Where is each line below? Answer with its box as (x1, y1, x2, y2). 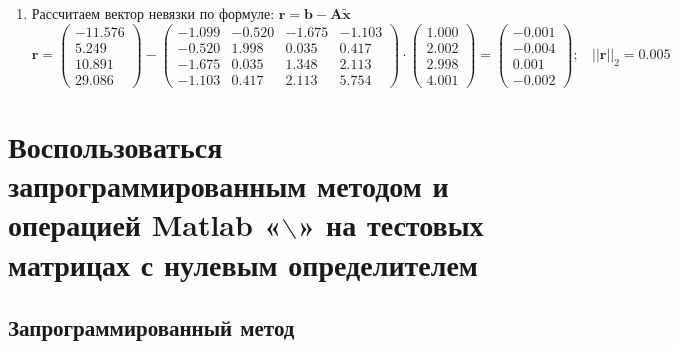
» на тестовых (297, 204, 484, 245)
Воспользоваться (8, 125, 223, 166)
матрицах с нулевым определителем (8, 243, 478, 284)
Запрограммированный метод (8, 312, 295, 343)
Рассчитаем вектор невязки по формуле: (31, 3, 275, 23)
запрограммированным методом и (8, 165, 449, 206)
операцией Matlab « (8, 204, 282, 245)
